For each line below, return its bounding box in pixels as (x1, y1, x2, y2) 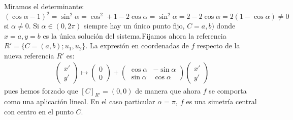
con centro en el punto (4, 106, 74, 116)
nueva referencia (4, 50, 54, 61)
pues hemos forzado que (4, 85, 78, 96)
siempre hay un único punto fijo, (84, 20, 185, 31)
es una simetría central (186, 96, 257, 107)
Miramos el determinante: (4, 1, 84, 11)
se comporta (209, 85, 247, 96)
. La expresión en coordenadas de (85, 40, 189, 51)
